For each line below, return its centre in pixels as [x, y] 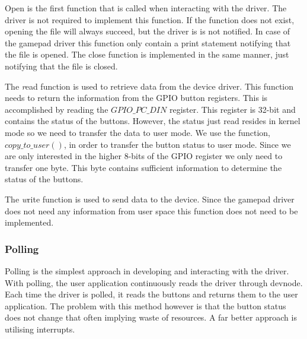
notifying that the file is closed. [61, 66]
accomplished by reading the [57, 109]
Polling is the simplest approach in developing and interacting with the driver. [147, 270]
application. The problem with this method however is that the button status [145, 305]
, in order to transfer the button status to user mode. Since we [177, 144]
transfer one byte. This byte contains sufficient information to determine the [143, 167]
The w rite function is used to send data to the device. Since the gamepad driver [150, 199]
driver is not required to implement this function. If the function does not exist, [150, 19]
